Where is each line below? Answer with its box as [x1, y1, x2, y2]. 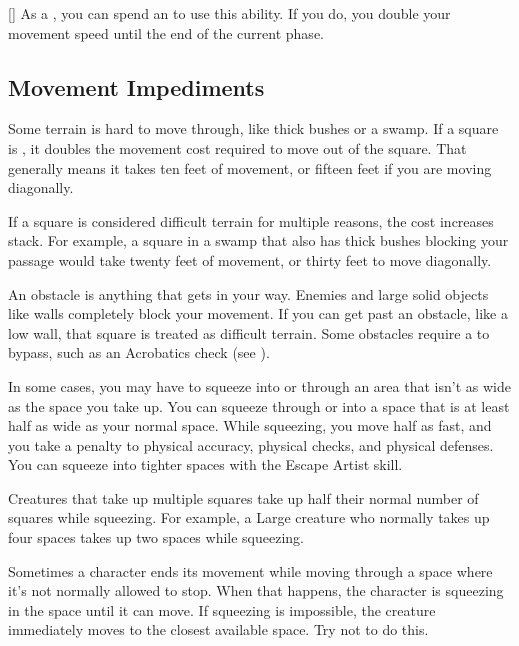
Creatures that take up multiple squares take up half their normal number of [8, 487, 479, 508]
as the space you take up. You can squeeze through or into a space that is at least [8, 395, 510, 416]
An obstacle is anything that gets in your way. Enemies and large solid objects [8, 283, 489, 304]
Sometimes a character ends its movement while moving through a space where [8, 560, 493, 581]
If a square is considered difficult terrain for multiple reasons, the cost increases [8, 210, 494, 231]
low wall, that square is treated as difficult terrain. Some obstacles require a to [8, 322, 490, 343]
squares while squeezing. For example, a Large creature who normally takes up [8, 507, 490, 528]
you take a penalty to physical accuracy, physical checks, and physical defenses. [8, 434, 494, 455]
